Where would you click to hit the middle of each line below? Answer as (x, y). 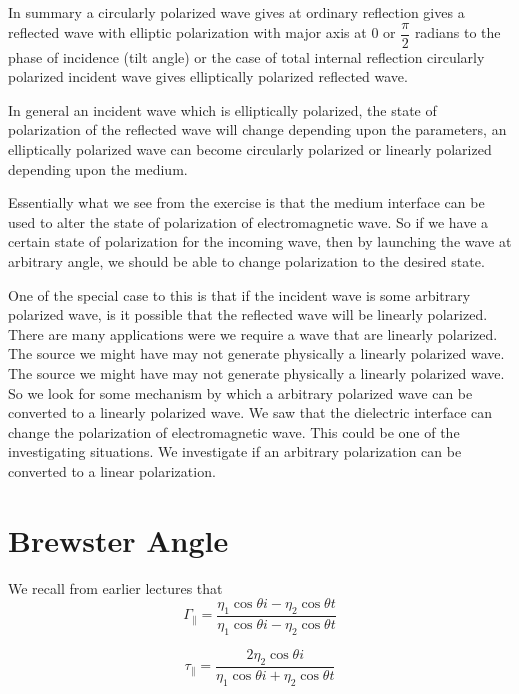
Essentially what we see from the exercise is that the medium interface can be (246, 202)
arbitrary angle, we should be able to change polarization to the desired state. (246, 261)
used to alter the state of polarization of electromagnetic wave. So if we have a (248, 221)
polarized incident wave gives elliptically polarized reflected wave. (208, 76)
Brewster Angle (118, 539)
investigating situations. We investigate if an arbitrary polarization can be (235, 451)
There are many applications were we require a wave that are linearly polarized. (253, 333)
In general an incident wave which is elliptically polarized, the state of (222, 109)
